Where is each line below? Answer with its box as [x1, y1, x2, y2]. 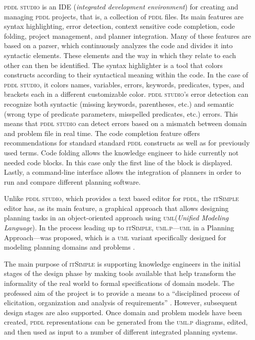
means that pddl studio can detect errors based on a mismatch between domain [4, 118, 247, 129]
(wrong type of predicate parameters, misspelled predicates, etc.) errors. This [4, 108, 238, 119]
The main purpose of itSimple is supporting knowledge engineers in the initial [4, 258, 241, 269]
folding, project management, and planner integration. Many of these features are [4, 30, 251, 41]
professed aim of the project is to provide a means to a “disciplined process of [4, 287, 240, 298]
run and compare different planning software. [4, 176, 141, 187]
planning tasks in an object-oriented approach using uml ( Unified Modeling [4, 212, 229, 223]
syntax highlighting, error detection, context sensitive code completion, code [4, 21, 235, 31]
